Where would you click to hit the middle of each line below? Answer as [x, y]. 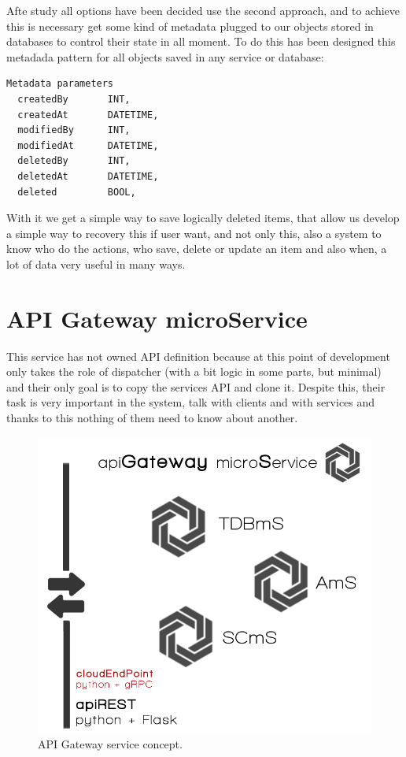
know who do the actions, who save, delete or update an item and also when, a [197, 249]
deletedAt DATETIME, [88, 176]
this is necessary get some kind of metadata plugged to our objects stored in [190, 26]
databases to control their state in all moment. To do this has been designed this [201, 41]
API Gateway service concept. [110, 744]
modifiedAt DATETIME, [88, 145]
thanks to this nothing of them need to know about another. [152, 417]
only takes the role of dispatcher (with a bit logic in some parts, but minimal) [194, 371]
